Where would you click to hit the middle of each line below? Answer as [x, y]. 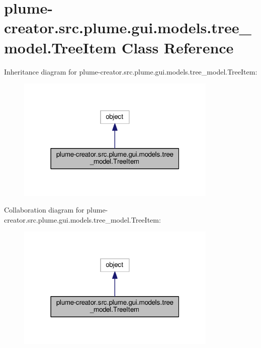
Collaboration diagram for [44, 210]
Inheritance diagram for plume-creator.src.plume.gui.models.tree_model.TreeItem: [131, 71]
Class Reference [178, 47]
